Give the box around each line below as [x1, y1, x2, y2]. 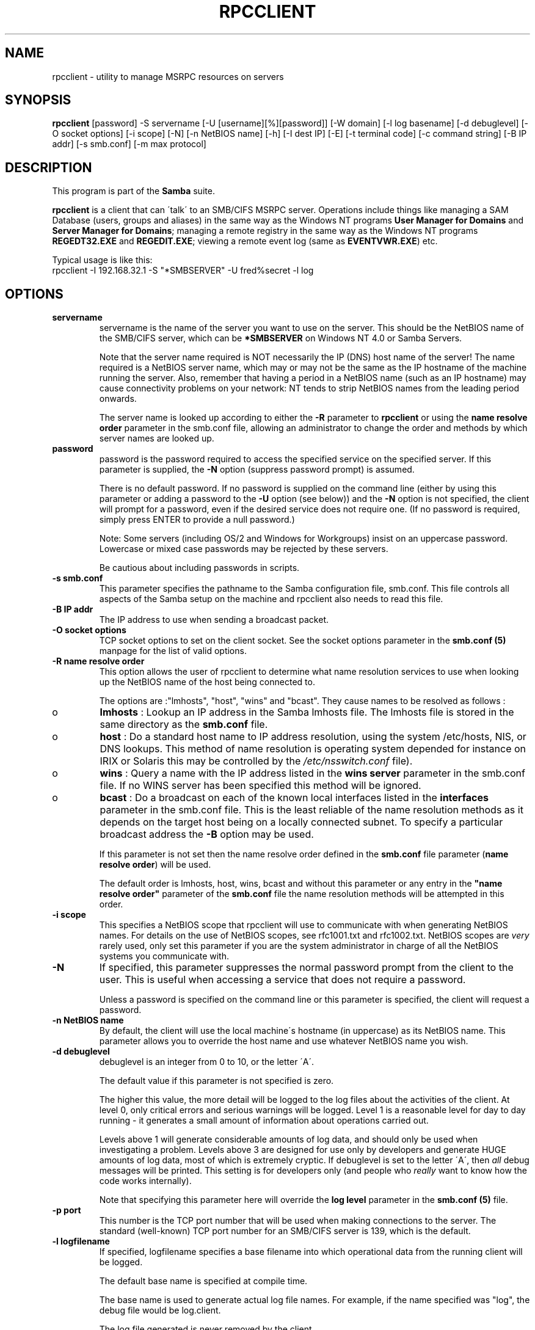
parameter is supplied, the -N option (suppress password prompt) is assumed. [99, 464, 415, 475]
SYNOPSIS [5, 92, 71, 108]
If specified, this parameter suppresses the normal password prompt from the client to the [99, 961, 514, 974]
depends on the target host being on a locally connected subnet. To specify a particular [100, 816, 503, 829]
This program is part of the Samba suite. [52, 186, 215, 197]
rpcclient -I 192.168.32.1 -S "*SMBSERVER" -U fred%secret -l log [52, 265, 314, 276]
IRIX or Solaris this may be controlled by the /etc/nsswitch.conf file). [100, 755, 413, 768]
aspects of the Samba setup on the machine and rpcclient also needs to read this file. [99, 594, 443, 605]
